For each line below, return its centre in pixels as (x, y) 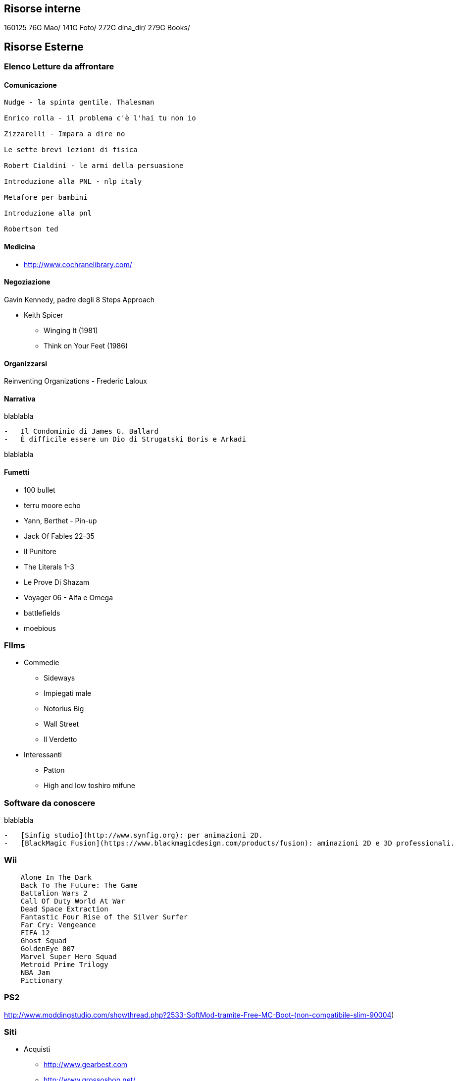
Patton (54, 770)
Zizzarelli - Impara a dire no (65, 134)
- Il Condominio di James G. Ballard (81, 431)
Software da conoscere (50, 803)
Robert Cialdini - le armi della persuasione (94, 166)
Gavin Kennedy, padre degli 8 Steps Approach (79, 299)
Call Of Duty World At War (73, 901)
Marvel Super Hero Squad (69, 956)
